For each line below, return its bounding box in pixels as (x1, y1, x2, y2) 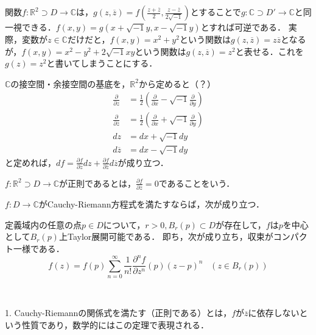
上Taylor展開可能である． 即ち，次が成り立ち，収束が (58, 230, 273, 243)
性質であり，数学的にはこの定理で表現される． (21, 319, 209, 331)
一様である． (13, 242, 65, 254)
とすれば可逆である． (200, 21, 286, 33)
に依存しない (248, 306, 300, 319)
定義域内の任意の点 (5, 218, 82, 231)
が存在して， (216, 218, 266, 231)
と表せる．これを (235, 45, 304, 57)
